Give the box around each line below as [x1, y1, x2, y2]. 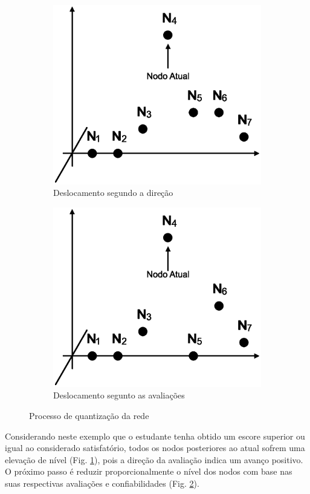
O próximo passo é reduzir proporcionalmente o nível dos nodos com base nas [5, 465, 292, 478]
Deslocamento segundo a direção [53, 186, 173, 199]
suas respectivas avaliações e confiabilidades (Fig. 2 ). [5, 476, 199, 489]
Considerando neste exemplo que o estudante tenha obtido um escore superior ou [5, 429, 305, 442]
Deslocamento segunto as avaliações [53, 389, 185, 401]
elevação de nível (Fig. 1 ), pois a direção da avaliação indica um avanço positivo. [5, 453, 303, 466]
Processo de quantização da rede [29, 409, 149, 421]
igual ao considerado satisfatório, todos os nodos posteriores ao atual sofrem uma [5, 441, 305, 454]
